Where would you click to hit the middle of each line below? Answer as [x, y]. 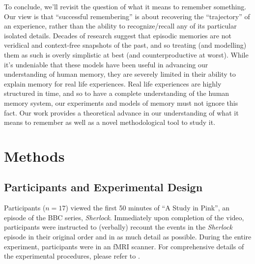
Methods [34, 156]
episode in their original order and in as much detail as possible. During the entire [128, 237]
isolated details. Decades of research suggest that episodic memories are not [118, 35]
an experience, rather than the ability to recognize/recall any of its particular [120, 26]
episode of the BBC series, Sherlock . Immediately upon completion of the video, [124, 217]
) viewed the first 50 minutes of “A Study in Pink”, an [148, 208]
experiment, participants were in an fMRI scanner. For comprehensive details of [124, 246]
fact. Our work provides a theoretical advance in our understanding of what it [121, 112]
